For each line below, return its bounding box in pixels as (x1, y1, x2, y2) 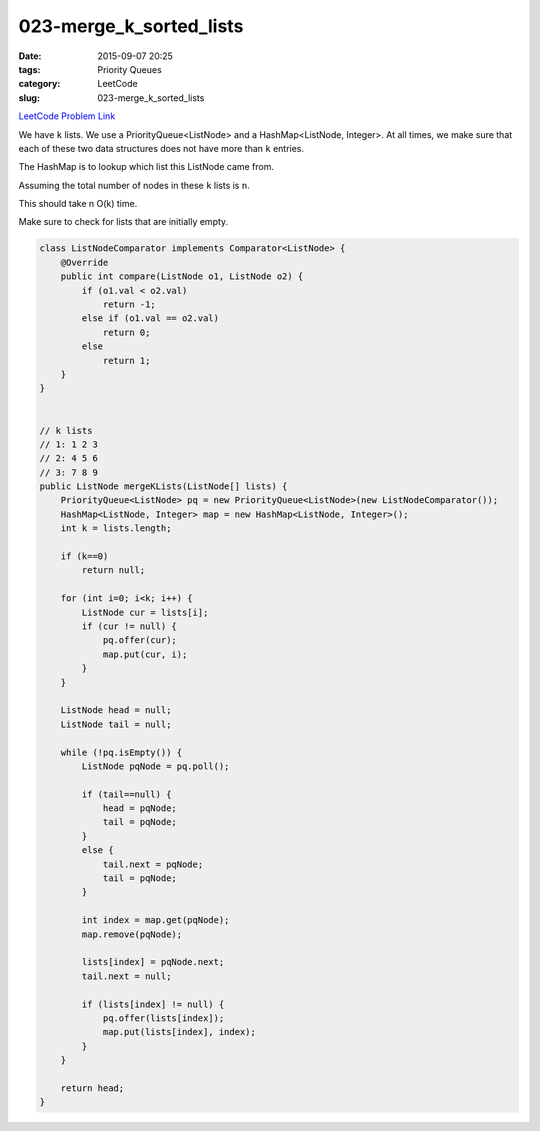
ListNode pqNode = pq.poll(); (81, 760, 230, 772)
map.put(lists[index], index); (102, 1026, 257, 1038)
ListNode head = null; (60, 705, 172, 716)
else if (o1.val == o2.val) (81, 313, 220, 324)
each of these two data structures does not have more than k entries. (18, 142, 305, 154)
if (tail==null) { (81, 788, 172, 800)
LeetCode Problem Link (18, 110, 116, 122)
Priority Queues (97, 63, 162, 75)
